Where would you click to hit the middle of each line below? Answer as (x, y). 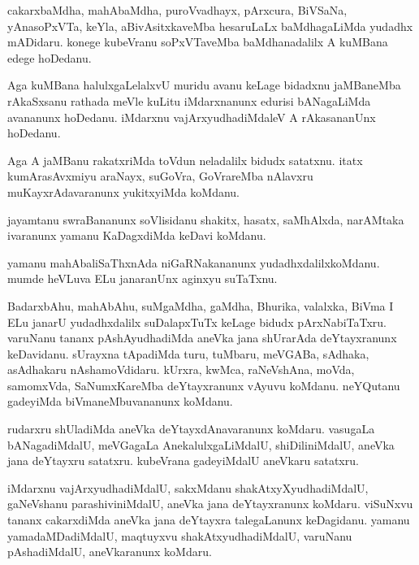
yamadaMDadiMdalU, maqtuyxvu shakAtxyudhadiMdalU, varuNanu (180, 535)
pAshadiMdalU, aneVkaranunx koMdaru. (110, 552)
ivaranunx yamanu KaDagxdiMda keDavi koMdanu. (137, 235)
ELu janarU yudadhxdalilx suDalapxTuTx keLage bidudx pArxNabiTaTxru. (197, 322)
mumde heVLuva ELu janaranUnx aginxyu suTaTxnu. (143, 278)
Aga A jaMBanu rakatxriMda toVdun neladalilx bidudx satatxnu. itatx (185, 160)
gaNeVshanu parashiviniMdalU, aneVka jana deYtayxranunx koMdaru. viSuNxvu (210, 504)
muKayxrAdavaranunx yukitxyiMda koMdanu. (123, 191)
